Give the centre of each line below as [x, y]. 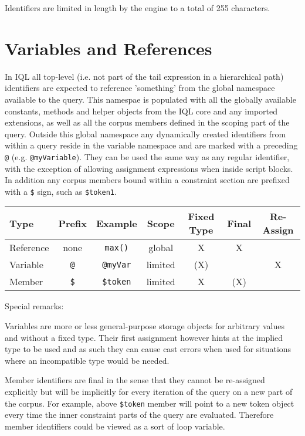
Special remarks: [34, 306]
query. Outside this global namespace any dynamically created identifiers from [145, 133]
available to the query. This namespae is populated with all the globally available [150, 99]
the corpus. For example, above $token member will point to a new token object [150, 403]
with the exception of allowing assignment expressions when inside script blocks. [149, 168]
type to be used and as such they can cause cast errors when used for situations [148, 349]
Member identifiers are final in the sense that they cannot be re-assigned [135, 380]
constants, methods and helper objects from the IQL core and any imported [141, 111]
